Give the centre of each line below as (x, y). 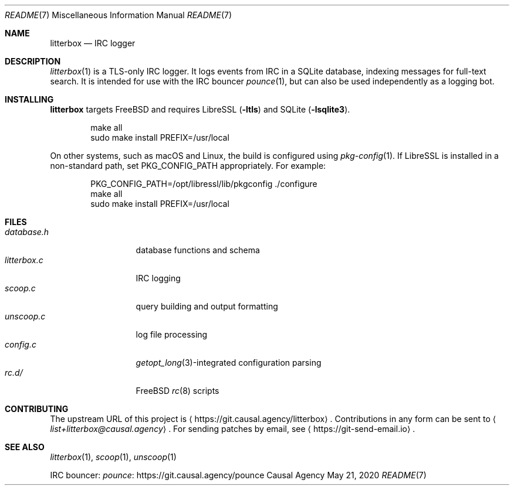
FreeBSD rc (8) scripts (177, 391)
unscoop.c (25, 316)
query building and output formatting (207, 306)
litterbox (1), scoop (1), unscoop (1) (113, 457)
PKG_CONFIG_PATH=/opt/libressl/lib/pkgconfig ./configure (204, 184)
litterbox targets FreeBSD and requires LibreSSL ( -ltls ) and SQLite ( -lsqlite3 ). (200, 109)
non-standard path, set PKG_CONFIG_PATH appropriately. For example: (188, 166)
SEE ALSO (25, 447)
